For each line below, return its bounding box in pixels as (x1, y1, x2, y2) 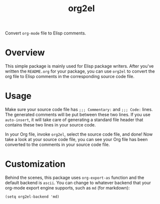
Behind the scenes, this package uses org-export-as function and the (5, 175, 144, 180)
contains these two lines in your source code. (5, 122, 96, 128)
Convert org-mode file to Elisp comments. (5, 30, 86, 36)
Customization (5, 158, 65, 170)
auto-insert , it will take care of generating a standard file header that (5, 117, 144, 123)
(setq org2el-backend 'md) (5, 194, 60, 199)
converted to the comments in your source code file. (5, 141, 110, 148)
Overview (5, 47, 45, 58)
